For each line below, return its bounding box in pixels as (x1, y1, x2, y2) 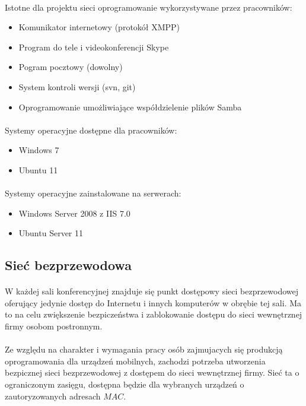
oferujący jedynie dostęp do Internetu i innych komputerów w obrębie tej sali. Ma (5, 296, 302, 309)
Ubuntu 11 (18, 163, 58, 176)
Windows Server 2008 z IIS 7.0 (18, 207, 130, 219)
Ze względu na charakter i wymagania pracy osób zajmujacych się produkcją (5, 343, 283, 356)
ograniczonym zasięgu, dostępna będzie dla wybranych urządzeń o (5, 378, 244, 391)
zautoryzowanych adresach (5, 389, 101, 402)
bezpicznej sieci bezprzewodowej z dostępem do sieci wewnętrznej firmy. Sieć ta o (5, 366, 299, 379)
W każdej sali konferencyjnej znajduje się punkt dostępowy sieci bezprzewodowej (5, 285, 299, 297)
